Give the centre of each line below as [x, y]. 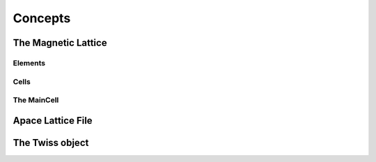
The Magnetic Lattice [60, 43]
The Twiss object [51, 143]
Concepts [42, 18]
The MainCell [36, 100]
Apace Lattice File [53, 121]
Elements [29, 63]
